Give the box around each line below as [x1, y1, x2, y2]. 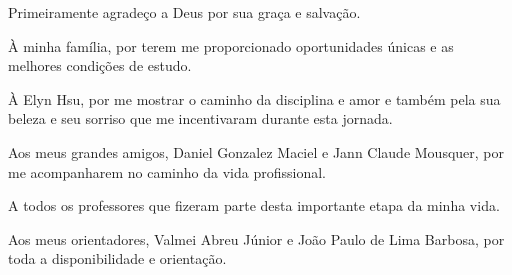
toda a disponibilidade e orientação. [8, 248, 227, 269]
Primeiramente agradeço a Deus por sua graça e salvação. [8, 2, 361, 22]
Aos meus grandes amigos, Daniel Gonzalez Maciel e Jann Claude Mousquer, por [8, 141, 505, 162]
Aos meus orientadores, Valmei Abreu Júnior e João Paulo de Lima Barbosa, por [8, 228, 505, 249]
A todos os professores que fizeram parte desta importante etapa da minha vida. [8, 195, 500, 216]
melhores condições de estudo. [8, 55, 192, 76]
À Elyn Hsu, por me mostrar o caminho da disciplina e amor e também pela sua [8, 88, 501, 109]
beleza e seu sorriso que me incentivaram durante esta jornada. [8, 108, 393, 129]
